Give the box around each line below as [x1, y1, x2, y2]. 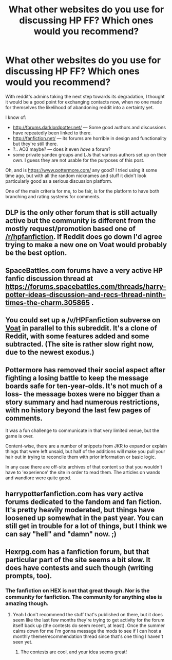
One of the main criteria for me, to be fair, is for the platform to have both [5, 188, 160, 194]
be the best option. [5, 249, 67, 257]
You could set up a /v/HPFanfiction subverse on [5, 316, 161, 325]
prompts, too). [5, 571, 52, 580]
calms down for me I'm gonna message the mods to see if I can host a [12, 628, 162, 634]
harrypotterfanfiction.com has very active [5, 490, 144, 498]
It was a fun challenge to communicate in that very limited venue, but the [5, 427, 160, 433]
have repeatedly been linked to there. [12, 130, 92, 136]
